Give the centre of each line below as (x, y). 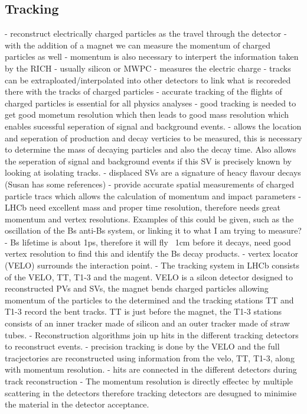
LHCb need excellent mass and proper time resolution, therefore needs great (143, 207)
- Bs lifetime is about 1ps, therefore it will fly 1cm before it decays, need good (148, 242)
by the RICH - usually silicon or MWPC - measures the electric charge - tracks (148, 68)
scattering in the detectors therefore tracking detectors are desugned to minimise (151, 392)
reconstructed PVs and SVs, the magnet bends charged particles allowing (137, 288)
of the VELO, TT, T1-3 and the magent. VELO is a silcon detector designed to (149, 276)
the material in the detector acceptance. (77, 404)
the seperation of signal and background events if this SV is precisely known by (148, 161)
